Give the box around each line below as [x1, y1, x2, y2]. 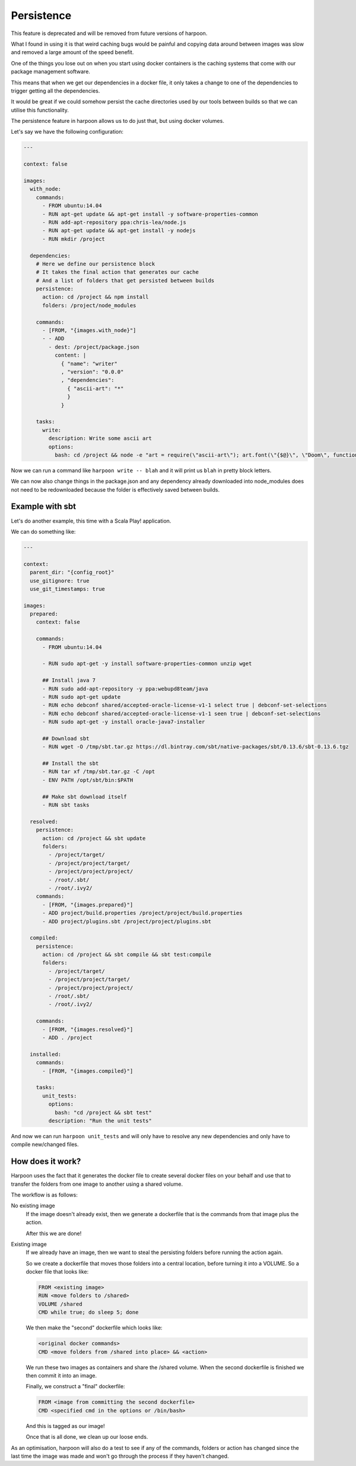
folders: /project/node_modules [42, 302, 136, 309]
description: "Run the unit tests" [48, 1117, 152, 1124]
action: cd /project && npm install [42, 294, 149, 300]
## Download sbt [42, 735, 90, 742]
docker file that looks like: [26, 1268, 89, 1275]
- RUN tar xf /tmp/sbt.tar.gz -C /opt [42, 768, 155, 775]
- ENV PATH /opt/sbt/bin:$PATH [42, 777, 133, 783]
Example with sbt [11, 502, 77, 512]
